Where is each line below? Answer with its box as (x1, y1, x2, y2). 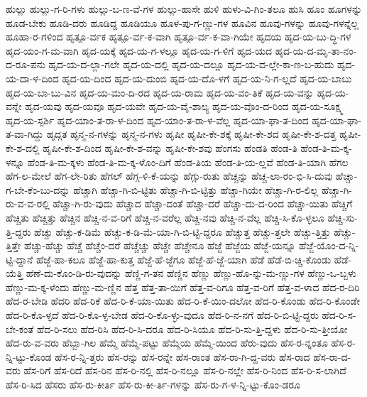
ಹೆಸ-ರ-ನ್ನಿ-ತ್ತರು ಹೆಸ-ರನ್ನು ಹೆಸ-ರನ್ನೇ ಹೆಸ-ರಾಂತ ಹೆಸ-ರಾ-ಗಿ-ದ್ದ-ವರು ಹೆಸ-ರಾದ (55, 349, 310, 364)
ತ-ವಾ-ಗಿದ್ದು (6, 126, 44, 141)
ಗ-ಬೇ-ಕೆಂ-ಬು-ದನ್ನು (6, 182, 70, 197)
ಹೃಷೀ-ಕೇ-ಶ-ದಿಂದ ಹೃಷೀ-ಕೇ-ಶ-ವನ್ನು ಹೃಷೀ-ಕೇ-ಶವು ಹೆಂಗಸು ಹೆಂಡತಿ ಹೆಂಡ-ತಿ (43, 140, 297, 155)
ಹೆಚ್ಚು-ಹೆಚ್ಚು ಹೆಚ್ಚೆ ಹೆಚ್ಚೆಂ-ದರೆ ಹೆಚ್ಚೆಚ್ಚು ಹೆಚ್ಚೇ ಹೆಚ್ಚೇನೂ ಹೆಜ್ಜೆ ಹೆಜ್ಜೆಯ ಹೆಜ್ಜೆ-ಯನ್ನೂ (23, 238, 296, 253)
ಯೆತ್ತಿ (6, 266, 23, 281)
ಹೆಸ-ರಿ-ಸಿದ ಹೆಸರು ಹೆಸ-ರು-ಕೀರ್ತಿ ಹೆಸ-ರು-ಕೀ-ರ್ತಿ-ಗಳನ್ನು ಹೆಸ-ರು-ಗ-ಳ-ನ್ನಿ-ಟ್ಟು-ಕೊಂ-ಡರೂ (6, 377, 300, 392)
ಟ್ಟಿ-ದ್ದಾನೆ (6, 251, 33, 266)
